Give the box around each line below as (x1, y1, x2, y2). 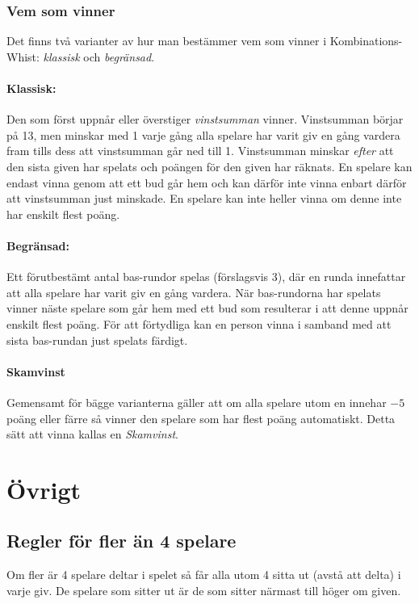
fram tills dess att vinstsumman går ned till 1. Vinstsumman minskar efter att (6, 142, 394, 159)
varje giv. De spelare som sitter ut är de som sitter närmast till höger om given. (6, 581, 401, 598)
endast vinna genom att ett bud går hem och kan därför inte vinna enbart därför (6, 174, 407, 191)
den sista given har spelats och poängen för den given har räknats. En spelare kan (6, 157, 413, 174)
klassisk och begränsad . (43, 48, 155, 65)
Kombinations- (329, 32, 403, 49)
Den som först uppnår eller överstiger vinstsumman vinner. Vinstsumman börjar (6, 111, 404, 128)
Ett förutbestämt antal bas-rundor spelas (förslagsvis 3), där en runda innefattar (6, 268, 406, 285)
